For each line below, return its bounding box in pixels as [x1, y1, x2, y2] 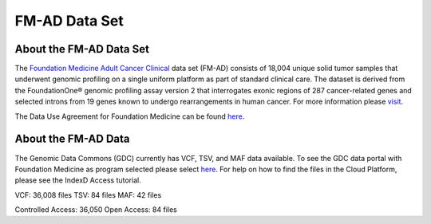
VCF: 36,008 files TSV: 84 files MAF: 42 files [14, 190, 162, 199]
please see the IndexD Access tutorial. [14, 175, 141, 185]
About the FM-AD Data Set [14, 42, 149, 56]
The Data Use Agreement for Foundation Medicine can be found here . [14, 112, 245, 121]
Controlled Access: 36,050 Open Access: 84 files [14, 205, 177, 214]
